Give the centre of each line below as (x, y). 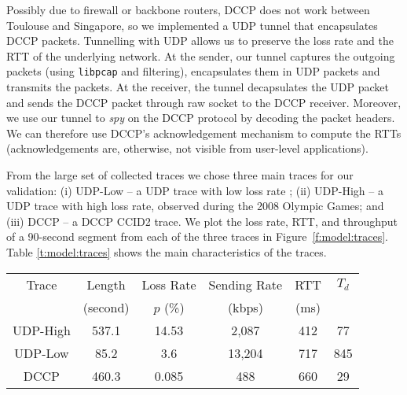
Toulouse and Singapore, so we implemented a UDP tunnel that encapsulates (192, 25)
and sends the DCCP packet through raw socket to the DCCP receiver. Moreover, (204, 102)
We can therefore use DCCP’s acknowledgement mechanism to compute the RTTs (204, 133)
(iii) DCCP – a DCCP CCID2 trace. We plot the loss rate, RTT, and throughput (202, 221)
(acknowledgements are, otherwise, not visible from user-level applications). (187, 148)
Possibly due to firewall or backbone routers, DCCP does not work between (188, 9)
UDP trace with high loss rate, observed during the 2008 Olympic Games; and (195, 206)
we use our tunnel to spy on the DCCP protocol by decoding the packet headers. (201, 118)
